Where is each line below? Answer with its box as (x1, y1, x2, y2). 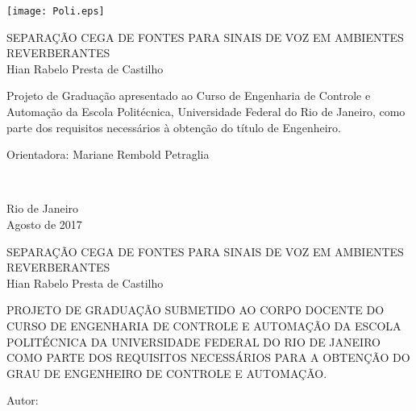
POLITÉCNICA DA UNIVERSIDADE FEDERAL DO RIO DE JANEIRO (6, 333, 381, 350)
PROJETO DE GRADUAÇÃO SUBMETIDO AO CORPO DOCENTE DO (6, 301, 385, 318)
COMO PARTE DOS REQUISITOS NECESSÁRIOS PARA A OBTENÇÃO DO (6, 349, 410, 366)
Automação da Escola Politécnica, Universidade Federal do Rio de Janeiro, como (6, 103, 406, 120)
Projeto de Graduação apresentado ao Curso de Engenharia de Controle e (6, 87, 371, 104)
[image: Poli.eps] (6, 6, 105, 17)
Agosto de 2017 (6, 216, 82, 232)
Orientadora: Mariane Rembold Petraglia (6, 146, 210, 163)
